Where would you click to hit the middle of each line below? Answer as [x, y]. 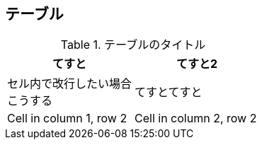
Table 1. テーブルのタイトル [133, 45]
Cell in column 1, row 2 [67, 118]
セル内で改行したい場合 [70, 84]
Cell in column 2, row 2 [196, 118]
